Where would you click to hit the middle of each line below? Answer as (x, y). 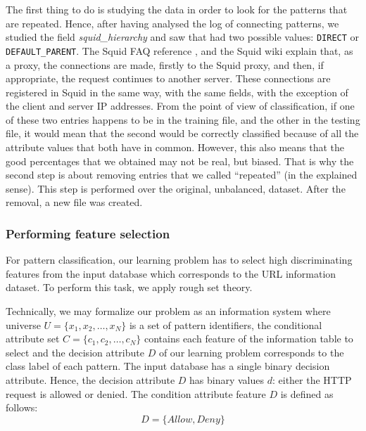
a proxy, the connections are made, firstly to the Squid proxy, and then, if (165, 64)
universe (23, 324)
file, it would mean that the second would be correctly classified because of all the (182, 133)
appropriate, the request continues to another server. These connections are (168, 78)
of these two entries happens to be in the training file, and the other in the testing (183, 119)
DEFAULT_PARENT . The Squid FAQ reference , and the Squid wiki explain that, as (179, 50)
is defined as (307, 393)
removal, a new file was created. (74, 202)
